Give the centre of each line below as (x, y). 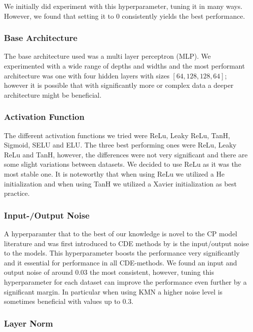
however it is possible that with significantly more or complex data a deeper (119, 85)
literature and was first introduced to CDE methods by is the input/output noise (126, 243)
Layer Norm (29, 323)
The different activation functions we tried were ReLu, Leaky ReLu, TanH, (117, 135)
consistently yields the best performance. (183, 16)
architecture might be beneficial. (53, 94)
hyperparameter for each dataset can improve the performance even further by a (126, 281)
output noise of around (38, 272)
